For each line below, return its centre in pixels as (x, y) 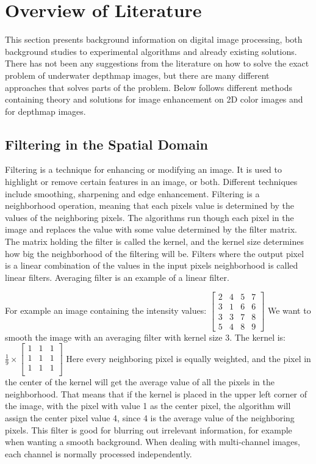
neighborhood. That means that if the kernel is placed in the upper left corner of (156, 393)
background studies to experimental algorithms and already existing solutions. (151, 51)
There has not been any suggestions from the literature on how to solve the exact (157, 63)
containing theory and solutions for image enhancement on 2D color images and (154, 99)
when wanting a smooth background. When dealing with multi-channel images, (153, 442)
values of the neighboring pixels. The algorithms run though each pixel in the (149, 217)
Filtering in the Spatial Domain (107, 144)
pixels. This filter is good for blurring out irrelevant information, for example (149, 430)
